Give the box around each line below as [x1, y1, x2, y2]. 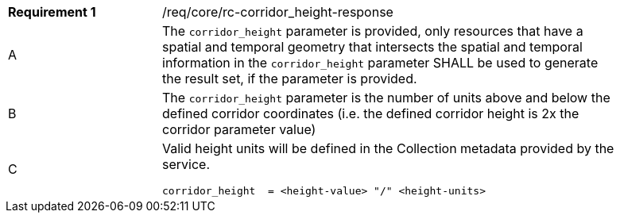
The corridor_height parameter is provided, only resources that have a [162, 23, 583, 39]
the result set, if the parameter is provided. [162, 71, 417, 86]
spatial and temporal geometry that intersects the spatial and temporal [162, 39, 583, 55]
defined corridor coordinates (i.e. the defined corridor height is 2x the [162, 106, 579, 121]
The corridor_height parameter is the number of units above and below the [162, 90, 610, 106]
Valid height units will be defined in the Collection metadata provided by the [162, 140, 614, 156]
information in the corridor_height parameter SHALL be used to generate [162, 55, 599, 71]
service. [162, 156, 210, 172]
